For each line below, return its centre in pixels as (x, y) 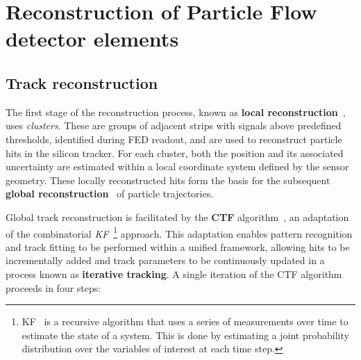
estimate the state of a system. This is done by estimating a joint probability (185, 335)
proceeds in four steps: (53, 287)
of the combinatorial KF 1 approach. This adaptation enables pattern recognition (179, 232)
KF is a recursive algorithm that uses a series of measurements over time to (185, 321)
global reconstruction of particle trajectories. (110, 194)
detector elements (92, 39)
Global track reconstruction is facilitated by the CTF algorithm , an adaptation (177, 216)
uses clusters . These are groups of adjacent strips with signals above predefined (174, 125)
